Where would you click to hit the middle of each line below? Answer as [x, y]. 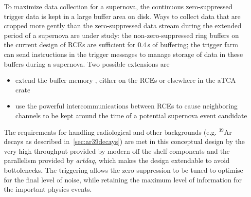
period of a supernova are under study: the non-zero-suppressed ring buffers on [122, 35]
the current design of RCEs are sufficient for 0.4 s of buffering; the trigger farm [121, 45]
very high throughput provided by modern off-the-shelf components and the [117, 151]
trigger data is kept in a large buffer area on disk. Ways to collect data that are [122, 16]
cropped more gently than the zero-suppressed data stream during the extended [123, 26]
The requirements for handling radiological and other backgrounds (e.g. [110, 132]
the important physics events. [48, 189]
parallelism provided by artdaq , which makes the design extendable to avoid [117, 160]
